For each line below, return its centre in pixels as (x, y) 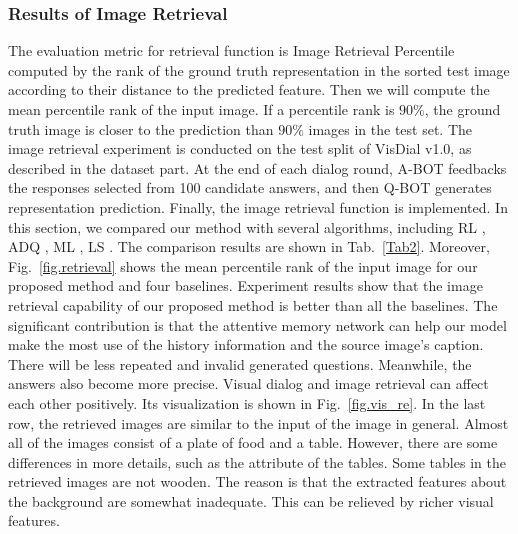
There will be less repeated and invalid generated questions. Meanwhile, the (240, 363)
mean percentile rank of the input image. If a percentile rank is (201, 109)
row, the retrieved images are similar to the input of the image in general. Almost (258, 422)
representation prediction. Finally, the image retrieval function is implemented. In (258, 206)
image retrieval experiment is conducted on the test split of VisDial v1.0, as (240, 148)
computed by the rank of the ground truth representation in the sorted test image (259, 69)
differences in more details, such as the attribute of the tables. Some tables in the (257, 461)
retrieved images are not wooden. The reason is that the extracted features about (257, 481)
